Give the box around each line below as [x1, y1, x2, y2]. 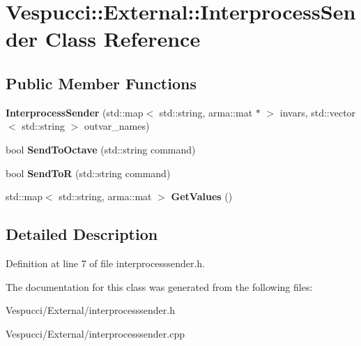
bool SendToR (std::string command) [6, 165, 171, 180]
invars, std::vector [279, 105, 356, 119]
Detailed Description [6, 223, 158, 245]
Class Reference [45, 24, 201, 53]
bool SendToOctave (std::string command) [6, 142, 196, 156]
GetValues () [171, 189, 233, 204]
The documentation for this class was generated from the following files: [6, 279, 313, 294]
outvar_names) [84, 119, 150, 133]
